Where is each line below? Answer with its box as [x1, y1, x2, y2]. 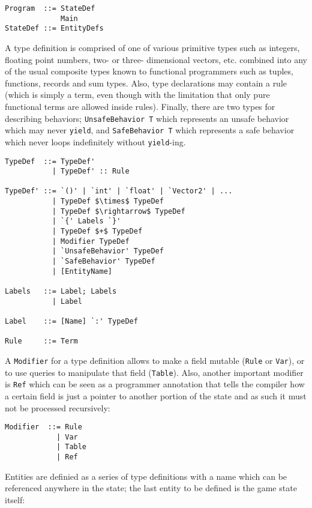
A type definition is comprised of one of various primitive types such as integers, [5, 41, 300, 53]
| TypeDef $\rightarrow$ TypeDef [52, 207, 185, 216]
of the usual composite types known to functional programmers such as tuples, [5, 65, 293, 77]
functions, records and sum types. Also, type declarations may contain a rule [5, 76, 287, 89]
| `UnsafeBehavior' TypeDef [52, 247, 164, 256]
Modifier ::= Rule [5, 423, 82, 432]
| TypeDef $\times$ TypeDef [52, 197, 164, 206]
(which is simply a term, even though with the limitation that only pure [5, 88, 270, 101]
